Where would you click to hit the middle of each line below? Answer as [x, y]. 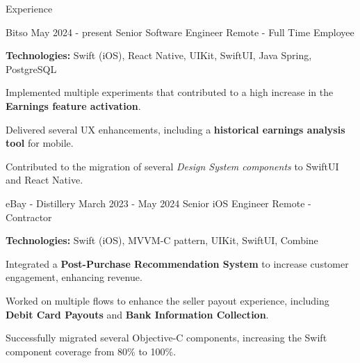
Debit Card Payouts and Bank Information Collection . [137, 314]
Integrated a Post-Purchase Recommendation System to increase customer [177, 263]
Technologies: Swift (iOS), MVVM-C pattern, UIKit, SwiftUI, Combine [162, 240]
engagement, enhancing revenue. [74, 277]
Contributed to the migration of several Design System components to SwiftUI [172, 166]
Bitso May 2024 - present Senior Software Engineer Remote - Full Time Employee [180, 32]
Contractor [29, 217]
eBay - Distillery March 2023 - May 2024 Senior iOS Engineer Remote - [158, 203]
